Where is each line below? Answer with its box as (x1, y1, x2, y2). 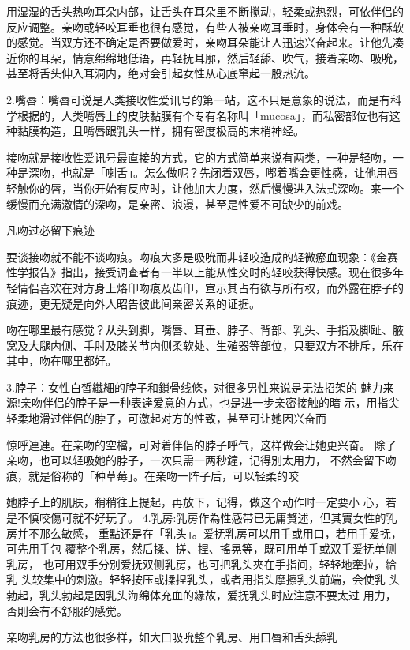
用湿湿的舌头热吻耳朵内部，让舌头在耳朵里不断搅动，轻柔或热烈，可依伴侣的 (6, 3, 404, 19)
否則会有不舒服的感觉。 (6, 602, 128, 618)
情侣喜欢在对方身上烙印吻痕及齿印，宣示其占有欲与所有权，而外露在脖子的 (17, 279, 404, 295)
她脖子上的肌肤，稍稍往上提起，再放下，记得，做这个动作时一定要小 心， (6, 494, 386, 510)
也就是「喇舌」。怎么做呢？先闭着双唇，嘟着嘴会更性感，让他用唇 (61, 164, 398, 181)
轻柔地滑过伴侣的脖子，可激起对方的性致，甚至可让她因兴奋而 (6, 410, 326, 426)
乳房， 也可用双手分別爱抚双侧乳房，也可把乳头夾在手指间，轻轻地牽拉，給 (6, 555, 397, 572)
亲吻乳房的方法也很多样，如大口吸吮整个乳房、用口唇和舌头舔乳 (6, 629, 337, 645)
